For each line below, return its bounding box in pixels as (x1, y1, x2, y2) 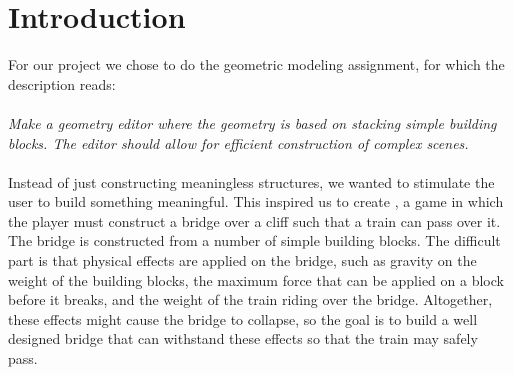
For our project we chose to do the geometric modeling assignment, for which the (8, 54, 505, 75)
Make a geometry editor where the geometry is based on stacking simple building (8, 112, 497, 133)
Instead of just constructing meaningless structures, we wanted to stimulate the (8, 171, 495, 192)
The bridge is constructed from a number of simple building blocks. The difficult (8, 230, 501, 251)
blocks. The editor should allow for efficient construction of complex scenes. (8, 132, 469, 153)
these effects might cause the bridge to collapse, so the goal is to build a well (8, 308, 478, 329)
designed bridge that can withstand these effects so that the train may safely (8, 328, 478, 349)
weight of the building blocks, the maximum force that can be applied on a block (8, 269, 504, 290)
